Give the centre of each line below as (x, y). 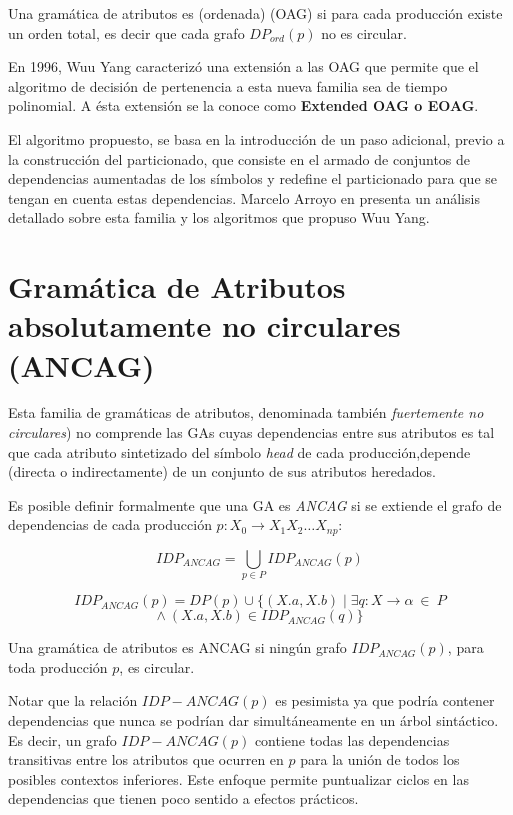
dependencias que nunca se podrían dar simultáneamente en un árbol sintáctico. (253, 719)
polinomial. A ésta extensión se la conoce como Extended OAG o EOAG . (243, 105)
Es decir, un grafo (62, 739)
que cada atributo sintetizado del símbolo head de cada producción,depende (239, 451)
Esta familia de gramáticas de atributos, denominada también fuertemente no (246, 412)
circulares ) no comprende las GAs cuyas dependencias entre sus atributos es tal (251, 432)
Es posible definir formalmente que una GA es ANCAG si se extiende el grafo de (255, 504)
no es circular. (364, 32)
